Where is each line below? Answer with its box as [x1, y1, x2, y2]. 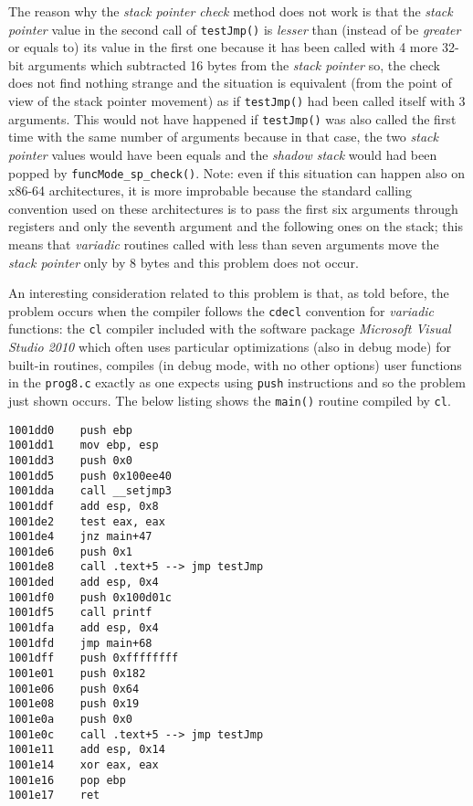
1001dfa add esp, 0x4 [8, 621, 159, 635]
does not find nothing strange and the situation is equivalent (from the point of [8, 73, 452, 92]
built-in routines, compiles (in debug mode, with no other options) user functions [8, 355, 462, 374]
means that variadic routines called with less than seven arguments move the [8, 234, 439, 253]
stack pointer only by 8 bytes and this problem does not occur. [8, 252, 359, 271]
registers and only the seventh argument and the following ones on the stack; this [8, 217, 463, 236]
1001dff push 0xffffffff [8, 652, 179, 665]
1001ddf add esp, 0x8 [8, 499, 159, 513]
